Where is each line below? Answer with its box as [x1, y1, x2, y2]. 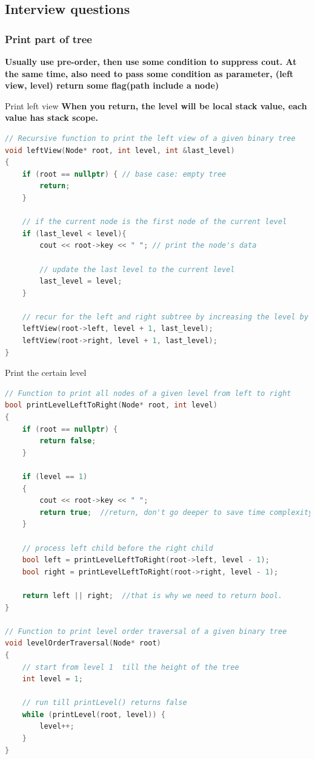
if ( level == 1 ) [22, 472, 88, 481]
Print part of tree [5, 31, 92, 46]
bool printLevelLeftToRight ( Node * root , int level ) [5, 401, 217, 410]
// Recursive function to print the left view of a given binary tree [5, 134, 296, 143]
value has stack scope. [5, 111, 98, 124]
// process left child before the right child [22, 543, 213, 553]
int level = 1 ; [22, 675, 83, 684]
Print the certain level [5, 366, 87, 379]
